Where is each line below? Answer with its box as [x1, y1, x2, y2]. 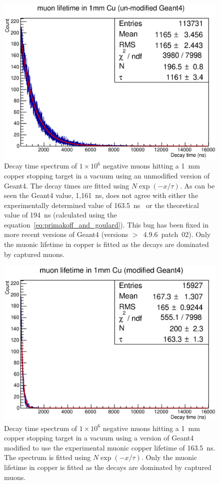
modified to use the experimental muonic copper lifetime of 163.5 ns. [4, 442, 215, 452]
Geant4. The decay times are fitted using [4, 180, 129, 190]
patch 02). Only [161, 229, 211, 239]
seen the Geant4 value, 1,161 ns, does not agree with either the [4, 190, 198, 200]
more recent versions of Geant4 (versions [4, 229, 128, 239]
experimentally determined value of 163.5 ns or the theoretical [4, 199, 199, 210]
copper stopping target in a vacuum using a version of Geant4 [4, 432, 194, 443]
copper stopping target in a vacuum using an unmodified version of [4, 170, 210, 180]
